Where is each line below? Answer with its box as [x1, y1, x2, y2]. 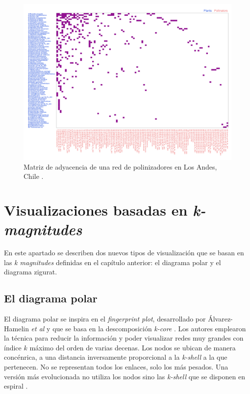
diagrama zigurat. [4, 267, 57, 277]
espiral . [4, 381, 28, 391]
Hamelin [4, 323, 29, 333]
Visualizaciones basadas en [4, 199, 188, 220]
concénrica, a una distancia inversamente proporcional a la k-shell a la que [4, 352, 227, 362]
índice [4, 342, 22, 352]
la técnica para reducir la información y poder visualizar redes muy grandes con [4, 333, 244, 343]
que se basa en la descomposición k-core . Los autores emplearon [52, 323, 246, 333]
